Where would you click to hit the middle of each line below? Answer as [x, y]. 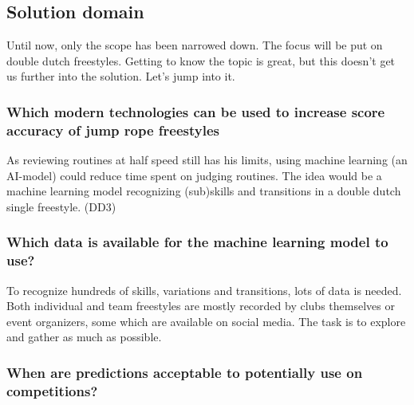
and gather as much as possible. [84, 337]
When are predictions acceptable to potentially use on [185, 372]
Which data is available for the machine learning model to [197, 242]
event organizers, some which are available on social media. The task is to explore [206, 321]
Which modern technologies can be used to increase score [196, 111]
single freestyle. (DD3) [61, 206]
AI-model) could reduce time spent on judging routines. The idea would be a [194, 175]
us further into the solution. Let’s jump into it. [121, 76]
